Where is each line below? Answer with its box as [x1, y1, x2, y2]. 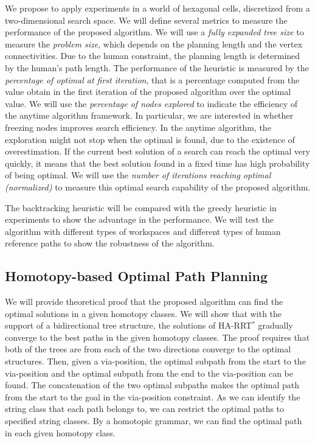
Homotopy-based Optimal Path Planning [5, 267, 268, 285]
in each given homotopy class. [5, 426, 116, 439]
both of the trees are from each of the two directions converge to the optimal [5, 343, 291, 355]
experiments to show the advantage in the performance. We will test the [5, 213, 274, 226]
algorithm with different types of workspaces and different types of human [5, 225, 281, 237]
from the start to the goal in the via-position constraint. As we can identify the [5, 390, 300, 403]
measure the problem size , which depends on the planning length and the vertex [5, 37, 303, 50]
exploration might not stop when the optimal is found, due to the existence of [5, 133, 295, 145]
